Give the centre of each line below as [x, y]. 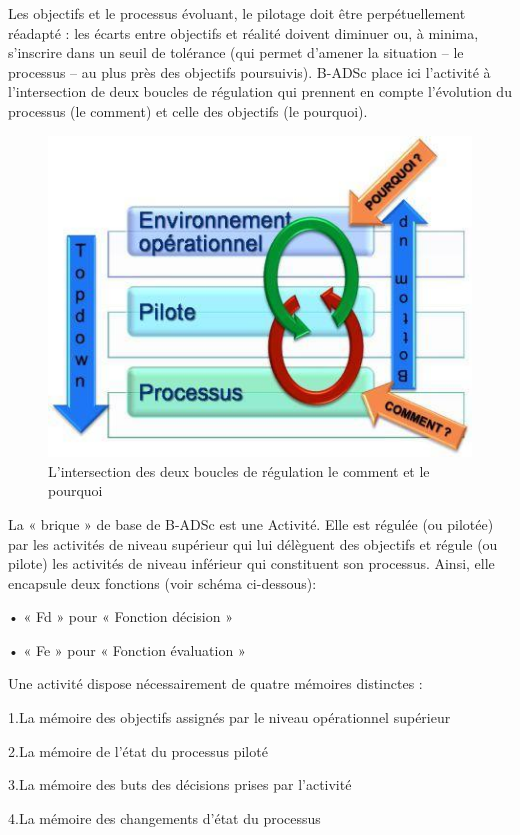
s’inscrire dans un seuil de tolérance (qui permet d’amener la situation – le [236, 52]
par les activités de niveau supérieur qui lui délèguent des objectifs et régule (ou [253, 543]
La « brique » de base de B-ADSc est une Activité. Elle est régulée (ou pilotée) [251, 523]
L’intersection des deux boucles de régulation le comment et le [239, 470]
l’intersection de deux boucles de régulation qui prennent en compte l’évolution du [260, 91]
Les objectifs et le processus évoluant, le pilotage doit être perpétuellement [237, 13]
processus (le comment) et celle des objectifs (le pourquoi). [188, 110]
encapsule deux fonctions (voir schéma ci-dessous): [162, 582]
